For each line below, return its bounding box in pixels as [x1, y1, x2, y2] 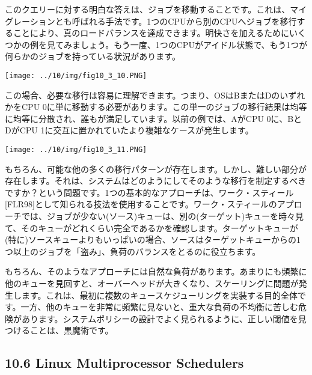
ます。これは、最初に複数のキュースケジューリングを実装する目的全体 [21, 288, 298, 301]
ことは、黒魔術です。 [29, 324, 114, 337]
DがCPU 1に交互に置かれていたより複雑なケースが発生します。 [5, 124, 254, 136]
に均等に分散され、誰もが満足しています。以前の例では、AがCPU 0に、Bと [5, 112, 302, 124]
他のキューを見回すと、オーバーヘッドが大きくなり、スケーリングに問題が [5, 277, 299, 289]
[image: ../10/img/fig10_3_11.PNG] [5, 145, 147, 154]
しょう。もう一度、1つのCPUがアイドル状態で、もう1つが [80, 38, 308, 50]
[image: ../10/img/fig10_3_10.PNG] [5, 71, 147, 80]
